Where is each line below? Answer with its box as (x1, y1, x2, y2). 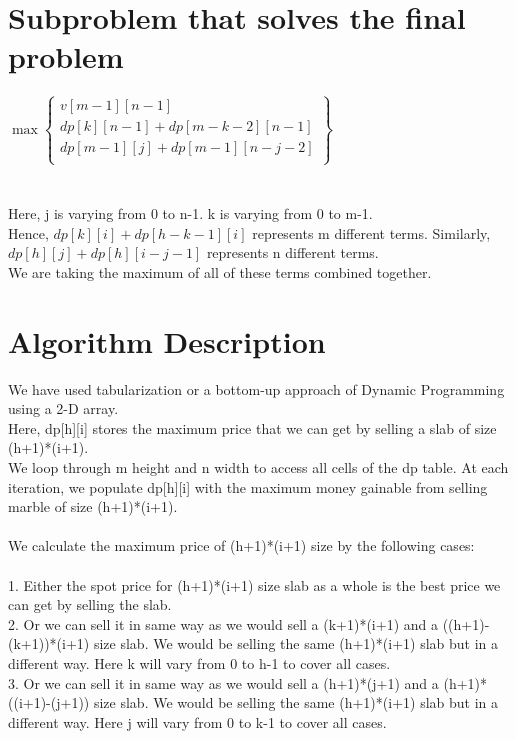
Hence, (8, 222, 49, 243)
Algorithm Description (8, 320, 326, 361)
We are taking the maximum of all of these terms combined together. (8, 261, 432, 282)
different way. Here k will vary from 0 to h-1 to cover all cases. (8, 652, 391, 673)
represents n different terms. (206, 242, 379, 263)
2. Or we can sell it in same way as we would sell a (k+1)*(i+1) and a (8, 613, 438, 634)
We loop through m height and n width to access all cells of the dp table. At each (8, 457, 509, 477)
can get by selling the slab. (8, 594, 172, 615)
